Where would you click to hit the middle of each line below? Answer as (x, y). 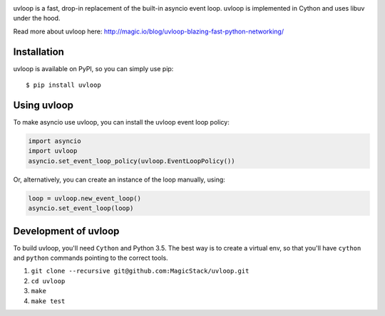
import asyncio (55, 141)
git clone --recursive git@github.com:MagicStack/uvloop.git (140, 271)
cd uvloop (48, 281)
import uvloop (53, 151)
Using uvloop (43, 105)
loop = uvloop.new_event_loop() (85, 198)
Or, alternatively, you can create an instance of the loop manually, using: (119, 179)
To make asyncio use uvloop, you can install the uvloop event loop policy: (121, 122)
